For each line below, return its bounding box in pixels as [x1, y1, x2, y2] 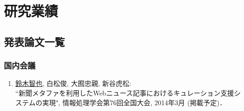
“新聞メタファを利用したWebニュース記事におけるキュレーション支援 [15, 87, 234, 97]
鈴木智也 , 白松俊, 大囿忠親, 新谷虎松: [15, 78, 131, 88]
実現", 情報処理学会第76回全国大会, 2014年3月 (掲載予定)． [42, 97, 227, 107]
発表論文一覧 [4, 34, 65, 49]
